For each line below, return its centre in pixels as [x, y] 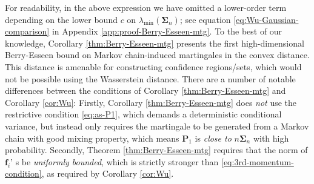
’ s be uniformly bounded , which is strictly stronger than [115, 161]
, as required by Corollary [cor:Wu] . [108, 173]
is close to [213, 138]
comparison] [27, 31]
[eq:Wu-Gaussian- [266, 19]
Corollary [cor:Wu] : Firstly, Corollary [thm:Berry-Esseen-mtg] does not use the [151, 102]
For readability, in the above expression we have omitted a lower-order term [146, 7]
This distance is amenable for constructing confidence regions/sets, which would [153, 66]
